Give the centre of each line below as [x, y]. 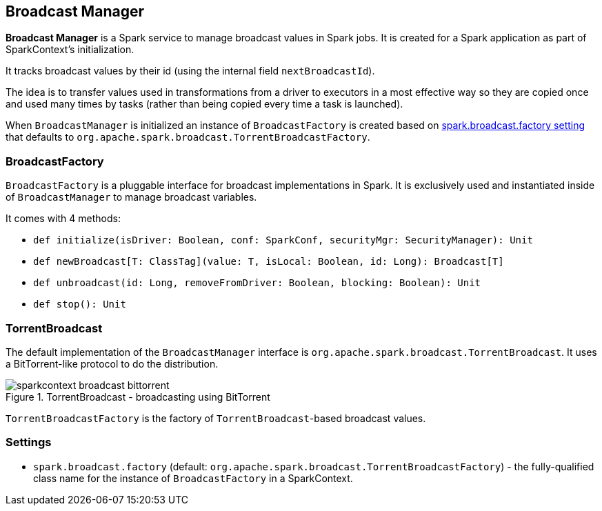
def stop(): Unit [80, 304]
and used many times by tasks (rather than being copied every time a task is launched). [204, 104]
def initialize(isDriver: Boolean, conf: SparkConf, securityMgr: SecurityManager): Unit [283, 240]
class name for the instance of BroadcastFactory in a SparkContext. [193, 478]
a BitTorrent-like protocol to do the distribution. [112, 363]
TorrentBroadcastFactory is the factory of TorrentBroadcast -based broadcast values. [216, 418]
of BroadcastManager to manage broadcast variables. [131, 197]
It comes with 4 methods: [63, 219]
